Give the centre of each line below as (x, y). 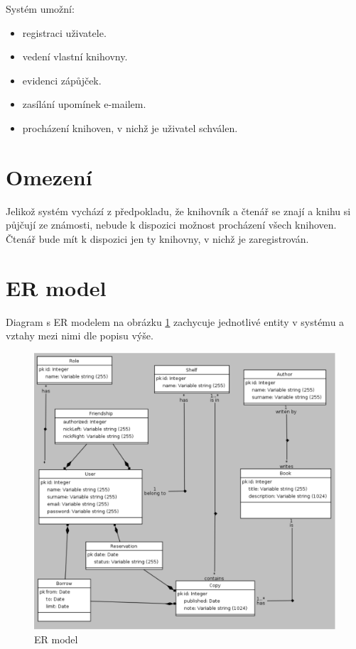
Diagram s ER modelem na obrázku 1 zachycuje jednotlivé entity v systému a (175, 321)
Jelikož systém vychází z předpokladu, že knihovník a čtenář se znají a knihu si (178, 211)
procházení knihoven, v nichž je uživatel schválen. (130, 127)
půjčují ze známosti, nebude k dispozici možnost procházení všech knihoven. (171, 225)
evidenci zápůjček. (62, 80)
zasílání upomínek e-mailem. (84, 104)
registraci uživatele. (64, 32)
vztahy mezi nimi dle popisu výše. (80, 336)
